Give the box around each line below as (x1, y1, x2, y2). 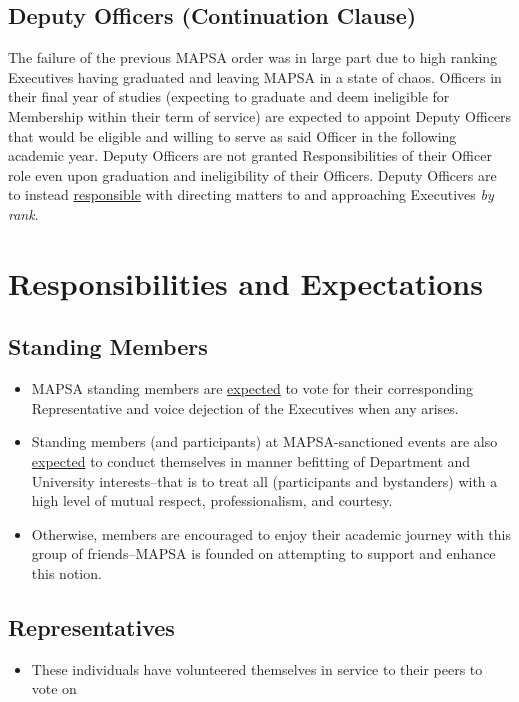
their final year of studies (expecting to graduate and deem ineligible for (8, 86, 450, 107)
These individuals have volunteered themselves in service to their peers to (31, 658, 483, 679)
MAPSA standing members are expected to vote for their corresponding (31, 378, 474, 399)
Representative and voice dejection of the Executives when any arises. (31, 397, 459, 418)
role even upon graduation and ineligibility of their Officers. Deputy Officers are (8, 164, 497, 185)
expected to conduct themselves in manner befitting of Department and (31, 450, 471, 471)
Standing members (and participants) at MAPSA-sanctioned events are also (31, 431, 498, 452)
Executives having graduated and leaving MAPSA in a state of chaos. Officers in (8, 66, 502, 87)
